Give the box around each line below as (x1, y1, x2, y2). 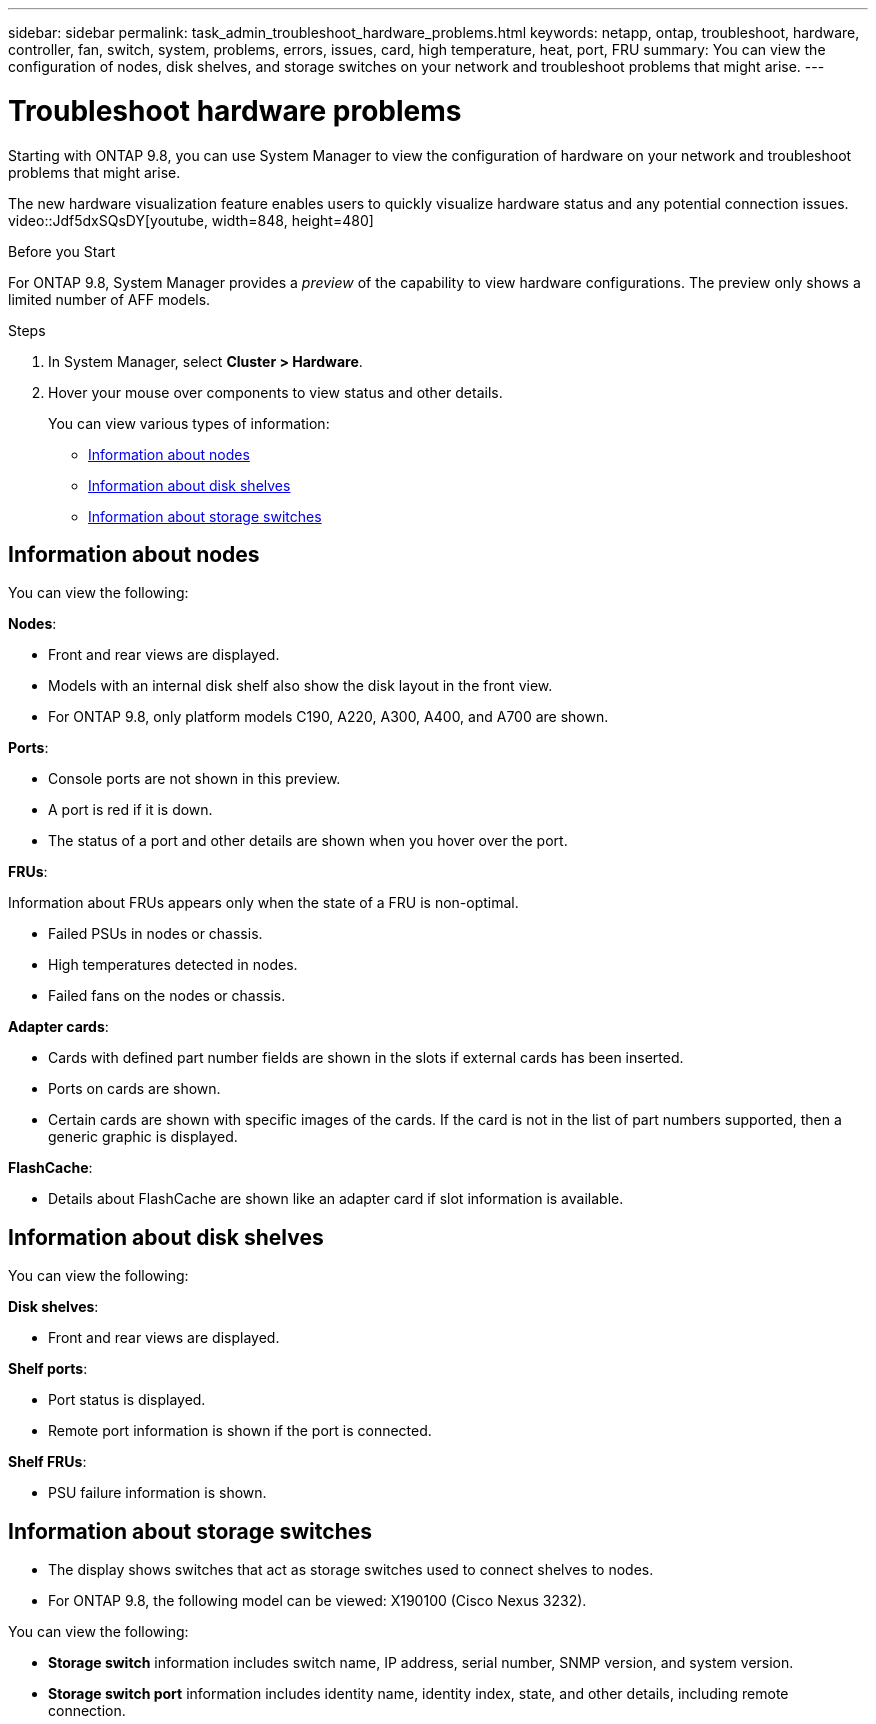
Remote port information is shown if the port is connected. (48, 1422, 432, 1440)
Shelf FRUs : (8, 1453, 87, 1471)
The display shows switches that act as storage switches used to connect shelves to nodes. (48, 1561, 654, 1579)
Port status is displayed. (48, 1391, 206, 1409)
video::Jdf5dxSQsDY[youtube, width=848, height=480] (8, 211, 374, 229)
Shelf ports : (8, 1360, 88, 1378)
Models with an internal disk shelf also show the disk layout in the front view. (48, 677, 553, 695)
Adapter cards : (8, 1018, 109, 1036)
